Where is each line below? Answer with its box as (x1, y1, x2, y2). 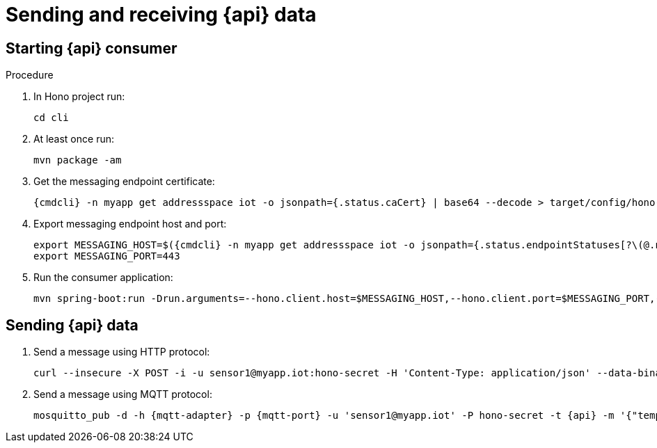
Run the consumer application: (33, 271, 173, 284)
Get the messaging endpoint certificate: (33, 175, 215, 188)
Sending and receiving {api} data (6, 3, 317, 26)
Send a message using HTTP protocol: (33, 346, 210, 358)
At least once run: (33, 133, 114, 145)
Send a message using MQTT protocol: (33, 388, 212, 401)
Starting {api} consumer (6, 39, 177, 57)
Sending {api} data (6, 316, 138, 334)
